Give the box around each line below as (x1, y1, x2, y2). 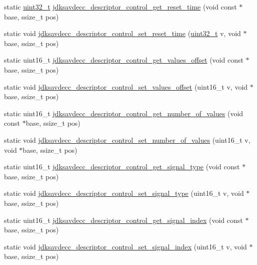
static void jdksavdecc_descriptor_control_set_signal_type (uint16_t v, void (4, 188, 244, 198)
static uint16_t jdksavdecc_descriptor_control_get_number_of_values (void (4, 108, 243, 118)
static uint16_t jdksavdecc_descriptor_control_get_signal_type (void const (4, 161, 240, 172)
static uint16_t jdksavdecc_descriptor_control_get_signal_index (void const (4, 214, 243, 225)
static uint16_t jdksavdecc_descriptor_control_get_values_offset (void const (4, 55, 243, 65)
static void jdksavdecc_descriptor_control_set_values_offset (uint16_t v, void (4, 81, 248, 92)
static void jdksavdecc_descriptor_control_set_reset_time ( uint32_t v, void (4, 28, 241, 39)
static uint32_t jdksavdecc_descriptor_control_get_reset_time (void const (4, 2, 237, 12)
